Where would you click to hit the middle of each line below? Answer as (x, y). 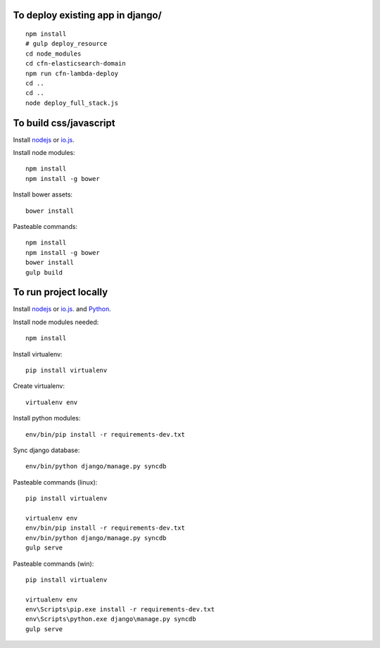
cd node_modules (53, 54)
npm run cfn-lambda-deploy (72, 73)
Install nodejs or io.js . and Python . (62, 309)
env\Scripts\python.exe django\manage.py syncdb (111, 619)
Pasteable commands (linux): (55, 482)
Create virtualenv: (39, 386)
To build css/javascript (64, 123)
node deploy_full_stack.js (72, 103)
